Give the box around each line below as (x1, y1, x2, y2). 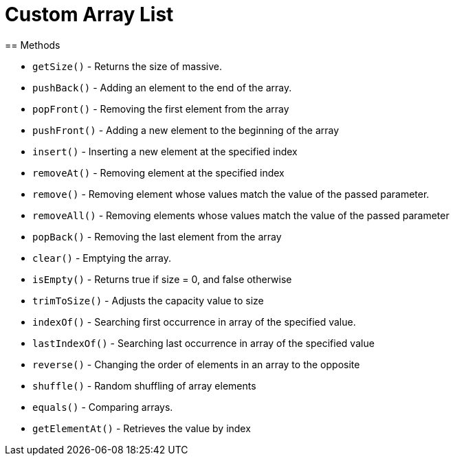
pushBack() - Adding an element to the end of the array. (32, 81, 292, 93)
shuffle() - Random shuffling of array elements (32, 379, 256, 392)
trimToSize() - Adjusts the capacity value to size (32, 294, 264, 306)
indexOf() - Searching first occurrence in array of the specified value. (32, 315, 356, 328)
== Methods (5, 38, 60, 51)
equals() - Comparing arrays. (32, 401, 173, 413)
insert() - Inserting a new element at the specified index (32, 145, 298, 157)
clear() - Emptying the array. (32, 251, 172, 264)
